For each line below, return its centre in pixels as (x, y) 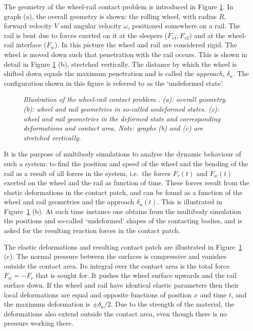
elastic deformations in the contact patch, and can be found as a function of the (123, 192)
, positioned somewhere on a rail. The (184, 26)
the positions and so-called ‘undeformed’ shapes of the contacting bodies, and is (123, 221)
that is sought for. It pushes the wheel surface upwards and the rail (136, 275)
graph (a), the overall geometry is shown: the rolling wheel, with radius (110, 16)
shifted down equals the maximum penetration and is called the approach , (114, 73)
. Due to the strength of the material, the (173, 304)
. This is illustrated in (190, 202)
